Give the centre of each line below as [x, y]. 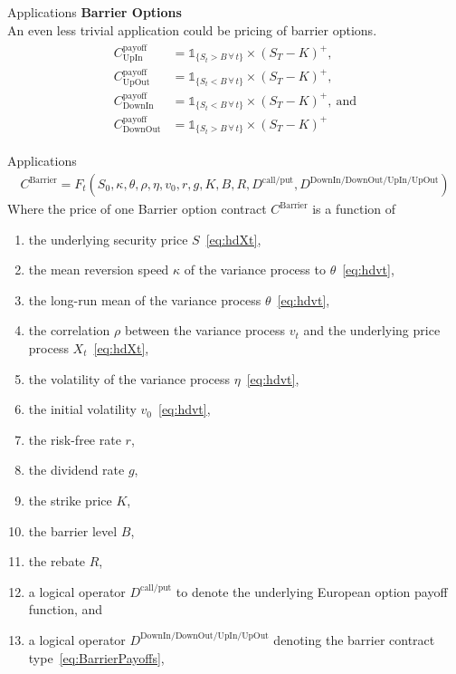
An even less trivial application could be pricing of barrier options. [192, 29]
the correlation [69, 330]
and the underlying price [372, 330]
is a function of [354, 209]
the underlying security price [108, 239]
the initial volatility [82, 409]
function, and [66, 609]
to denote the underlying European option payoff [312, 591]
